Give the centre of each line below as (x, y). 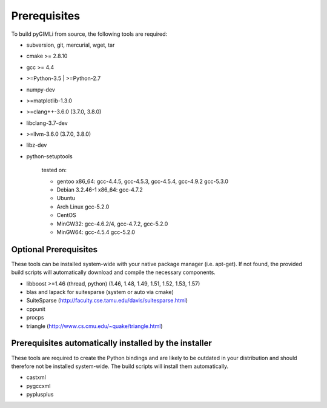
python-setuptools (49, 156)
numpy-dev (41, 89)
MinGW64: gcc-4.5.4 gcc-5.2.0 (96, 232)
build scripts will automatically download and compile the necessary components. (114, 272)
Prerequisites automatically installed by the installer (111, 343)
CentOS (66, 215)
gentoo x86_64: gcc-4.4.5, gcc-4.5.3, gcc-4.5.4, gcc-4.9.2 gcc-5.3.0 (142, 181)
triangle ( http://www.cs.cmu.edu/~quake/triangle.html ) (94, 326)
